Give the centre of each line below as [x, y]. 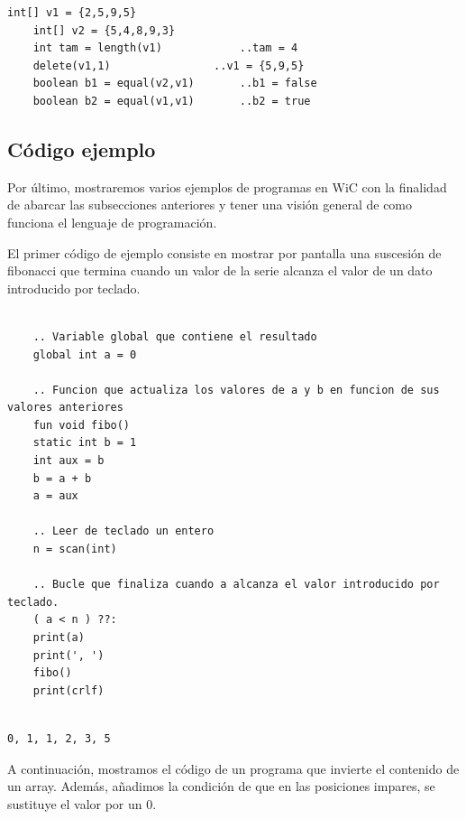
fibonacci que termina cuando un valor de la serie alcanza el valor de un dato [220, 270]
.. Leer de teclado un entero [123, 531]
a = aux [55, 496]
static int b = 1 [85, 443]
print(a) [59, 638]
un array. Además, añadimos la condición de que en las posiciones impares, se [221, 786]
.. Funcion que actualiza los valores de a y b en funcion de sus [236, 390]
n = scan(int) [75, 549]
